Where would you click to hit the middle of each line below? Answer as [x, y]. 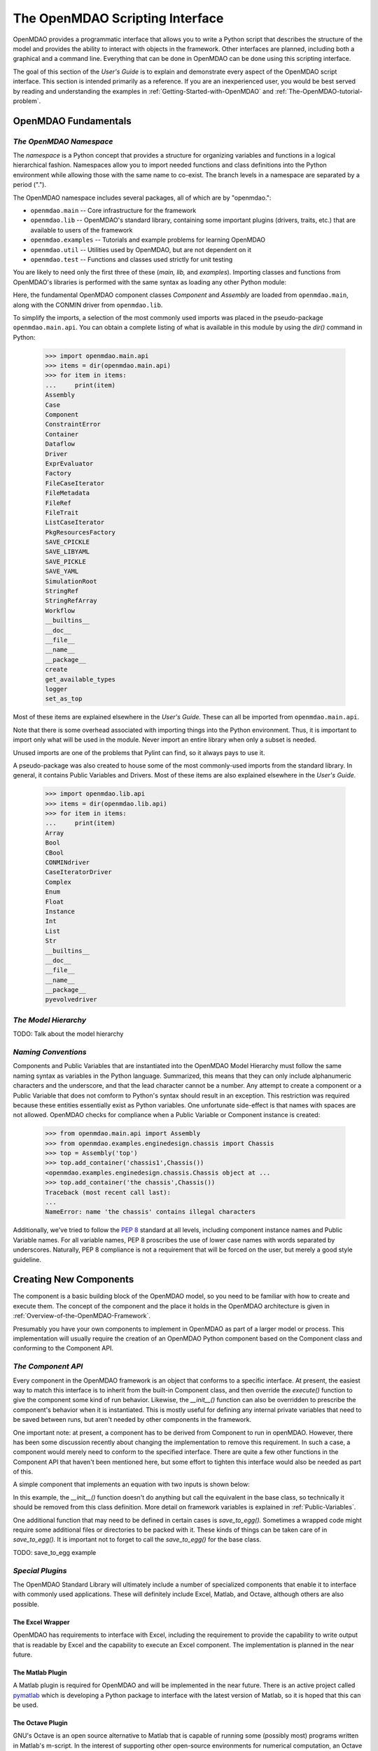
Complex [58, 882]
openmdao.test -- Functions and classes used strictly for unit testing [132, 259]
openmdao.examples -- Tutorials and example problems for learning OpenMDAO [148, 240]
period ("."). [30, 185]
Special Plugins [40, 1570]
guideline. [27, 1259]
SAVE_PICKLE [66, 561]
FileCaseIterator [75, 483]
